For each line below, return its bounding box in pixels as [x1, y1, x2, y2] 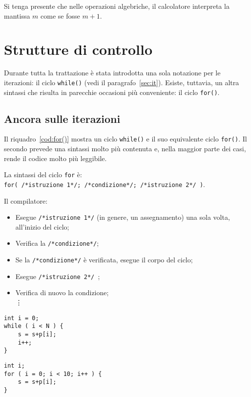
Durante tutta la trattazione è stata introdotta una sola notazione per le [4, 68, 221, 78]
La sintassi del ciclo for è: [4, 169, 82, 180]
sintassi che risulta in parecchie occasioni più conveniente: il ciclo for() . [4, 87, 220, 97]
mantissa [4, 10, 30, 21]
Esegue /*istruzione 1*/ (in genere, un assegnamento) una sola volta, [15, 212, 230, 222]
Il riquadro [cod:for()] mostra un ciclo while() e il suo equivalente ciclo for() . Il [4, 134, 247, 144]
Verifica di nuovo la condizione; [15, 287, 109, 298]
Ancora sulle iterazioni [4, 111, 121, 126]
